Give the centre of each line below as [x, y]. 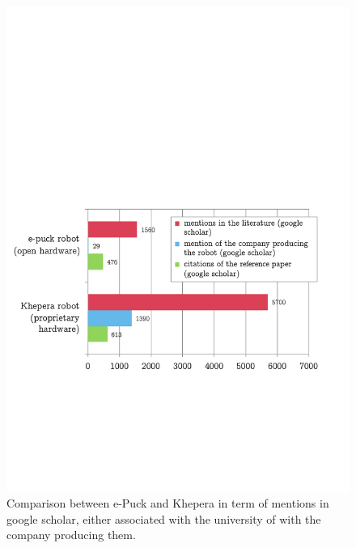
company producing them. [71, 535]
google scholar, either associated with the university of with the [164, 518]
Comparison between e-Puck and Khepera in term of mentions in [168, 503]
